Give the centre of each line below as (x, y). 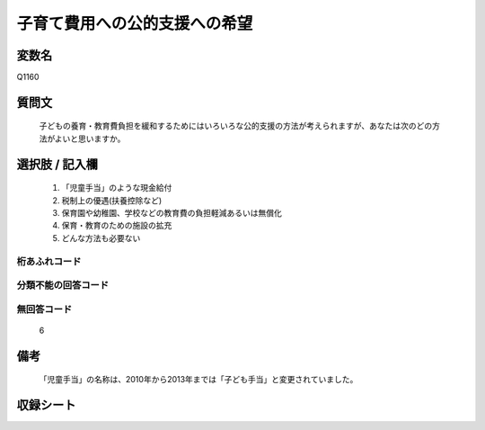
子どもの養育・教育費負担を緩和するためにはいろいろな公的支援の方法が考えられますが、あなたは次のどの (236, 126)
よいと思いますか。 (90, 139)
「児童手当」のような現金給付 (117, 188)
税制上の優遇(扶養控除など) (112, 200)
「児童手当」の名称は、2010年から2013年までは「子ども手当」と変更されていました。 (198, 380)
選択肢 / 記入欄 (57, 164)
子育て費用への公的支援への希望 (135, 23)
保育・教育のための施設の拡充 (117, 226)
